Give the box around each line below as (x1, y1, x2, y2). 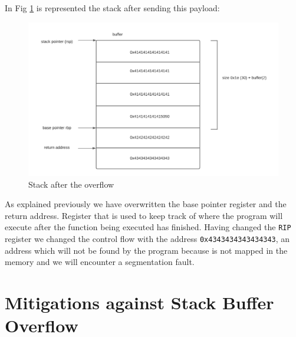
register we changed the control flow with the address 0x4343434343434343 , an (5, 233, 290, 245)
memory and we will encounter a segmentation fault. (5, 256, 195, 268)
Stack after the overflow (28, 178, 114, 190)
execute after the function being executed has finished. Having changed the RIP (5, 221, 291, 233)
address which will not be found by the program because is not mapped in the (5, 244, 288, 256)
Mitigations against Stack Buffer (5, 290, 274, 315)
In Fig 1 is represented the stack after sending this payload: (5, 2, 220, 14)
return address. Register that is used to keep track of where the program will (5, 209, 283, 221)
